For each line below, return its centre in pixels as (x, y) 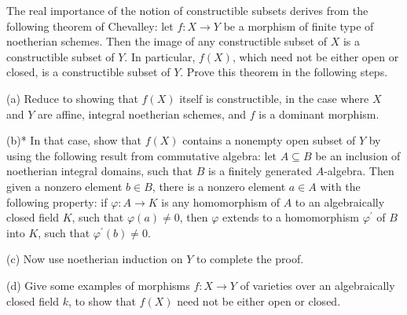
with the (340, 186)
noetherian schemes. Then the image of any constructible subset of (167, 41)
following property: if (57, 201)
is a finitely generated (260, 171)
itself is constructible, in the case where (274, 98)
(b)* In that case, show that (74, 140)
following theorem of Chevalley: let (90, 26)
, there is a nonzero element (219, 186)
